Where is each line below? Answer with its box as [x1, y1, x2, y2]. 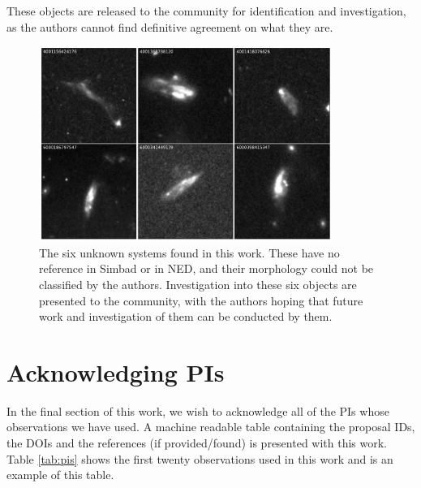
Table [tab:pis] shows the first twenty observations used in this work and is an [6, 450, 393, 467]
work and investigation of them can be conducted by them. [39, 308, 333, 325]
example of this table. [6, 466, 114, 483]
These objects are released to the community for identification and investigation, [6, 2, 406, 19]
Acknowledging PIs [6, 355, 225, 388]
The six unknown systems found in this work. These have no [39, 244, 340, 261]
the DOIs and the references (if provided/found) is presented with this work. [6, 434, 388, 451]
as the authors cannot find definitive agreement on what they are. [6, 18, 333, 35]
